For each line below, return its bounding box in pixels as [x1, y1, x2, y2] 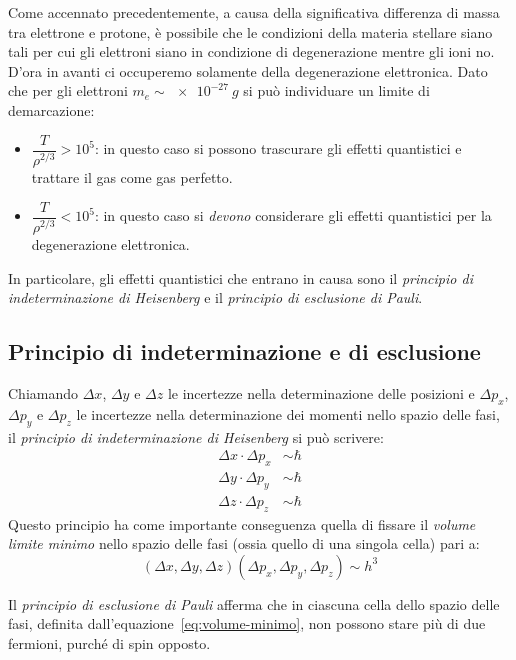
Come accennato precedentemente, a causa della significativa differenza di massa [8, 2, 500, 22]
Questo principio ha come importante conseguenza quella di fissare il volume [8, 513, 476, 534]
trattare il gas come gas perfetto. [31, 166, 233, 187]
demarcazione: [8, 99, 95, 120]
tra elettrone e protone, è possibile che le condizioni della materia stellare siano [8, 21, 493, 42]
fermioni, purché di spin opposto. [8, 633, 211, 653]
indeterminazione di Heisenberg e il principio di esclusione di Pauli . [8, 287, 423, 308]
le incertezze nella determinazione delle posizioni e [167, 382, 475, 403]
